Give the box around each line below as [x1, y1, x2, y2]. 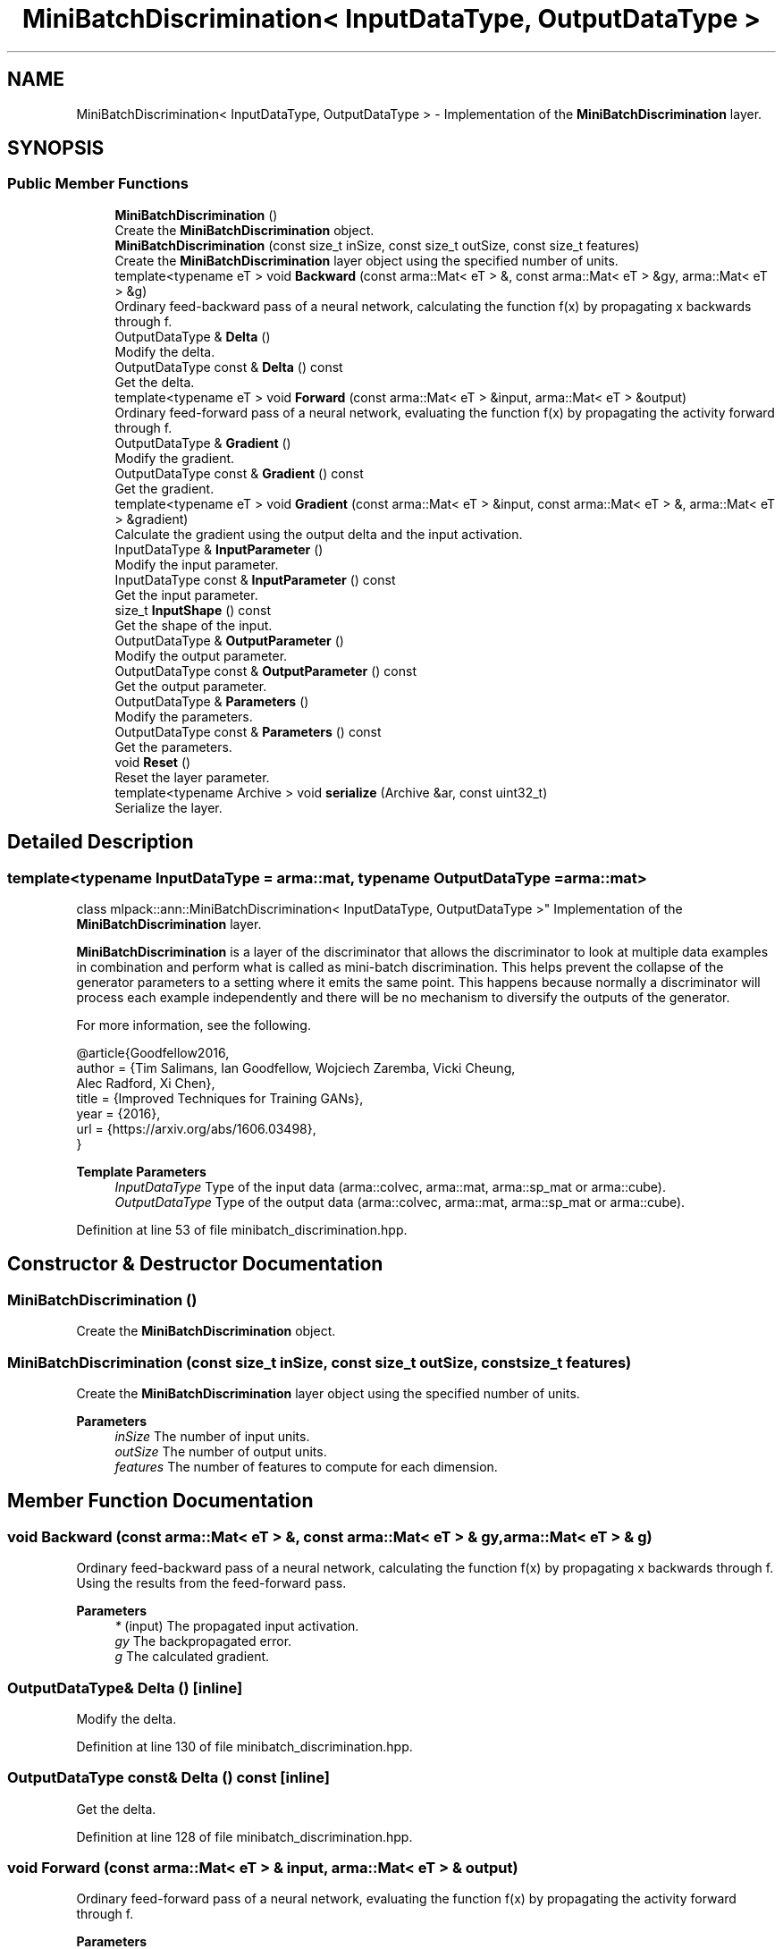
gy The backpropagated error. [114, 1633, 292, 1649]
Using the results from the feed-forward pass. [76, 1575, 347, 1591]
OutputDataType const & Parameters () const [114, 723, 382, 739]
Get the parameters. [114, 738, 232, 755]
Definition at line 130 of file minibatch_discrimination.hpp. [76, 1738, 413, 1754]
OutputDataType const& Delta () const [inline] [7, 1768, 330, 1787]
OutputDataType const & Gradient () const [114, 465, 364, 481]
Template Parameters [76, 1164, 206, 1180]
